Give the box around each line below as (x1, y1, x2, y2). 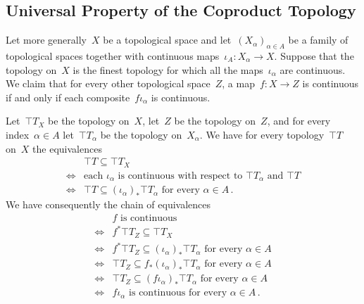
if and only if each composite (6, 89, 130, 104)
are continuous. (280, 62, 346, 77)
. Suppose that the (274, 49, 354, 63)
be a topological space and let (103, 32, 232, 47)
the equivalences (32, 141, 102, 156)
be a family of (288, 32, 349, 47)
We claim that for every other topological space (6, 76, 211, 91)
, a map (222, 76, 255, 91)
